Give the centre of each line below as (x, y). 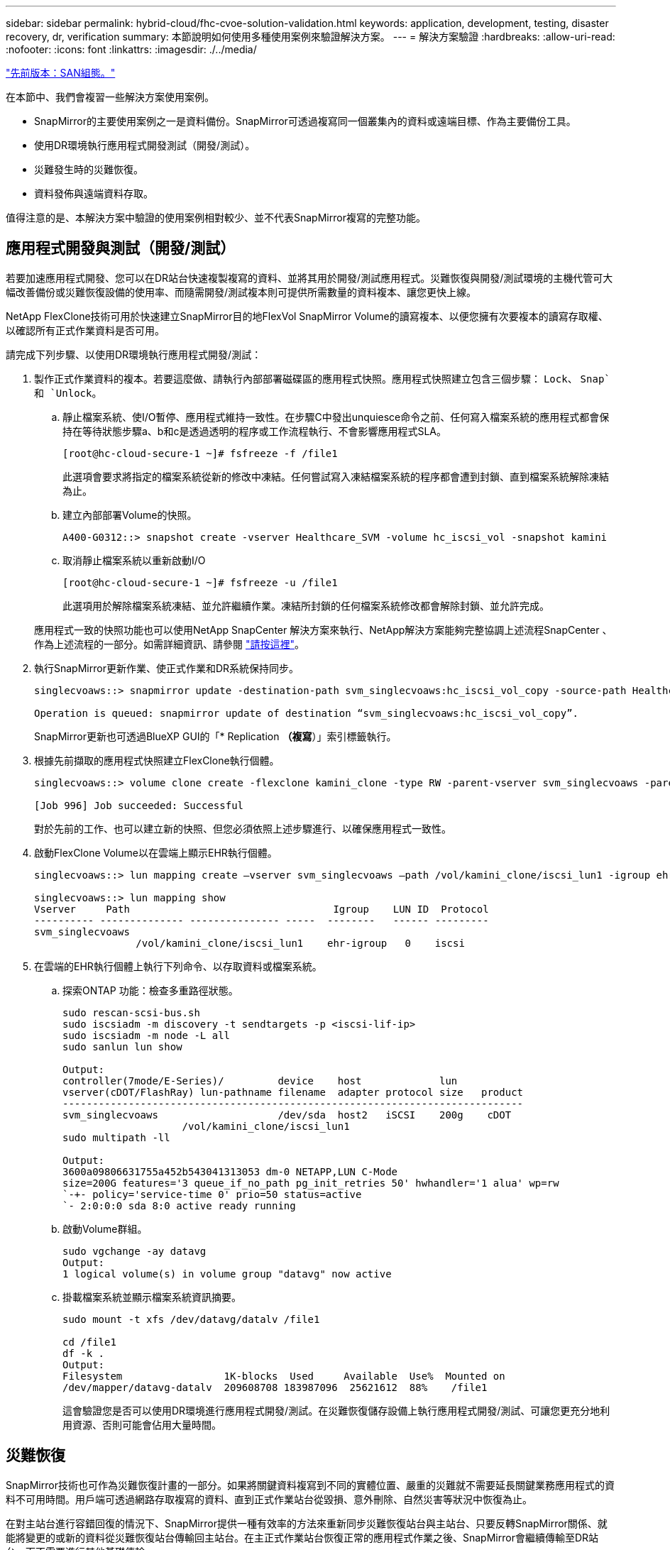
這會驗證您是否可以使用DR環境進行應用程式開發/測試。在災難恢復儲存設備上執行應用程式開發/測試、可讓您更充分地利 (336, 1410)
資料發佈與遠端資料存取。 (94, 193)
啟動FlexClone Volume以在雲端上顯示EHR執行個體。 (156, 852)
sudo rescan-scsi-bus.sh (131, 1012)
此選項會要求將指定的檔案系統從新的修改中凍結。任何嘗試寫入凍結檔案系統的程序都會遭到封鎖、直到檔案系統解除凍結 (336, 476)
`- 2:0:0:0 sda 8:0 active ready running (179, 1205)
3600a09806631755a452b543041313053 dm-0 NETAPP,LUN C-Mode (230, 1171)
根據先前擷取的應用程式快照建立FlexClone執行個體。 (157, 760)
